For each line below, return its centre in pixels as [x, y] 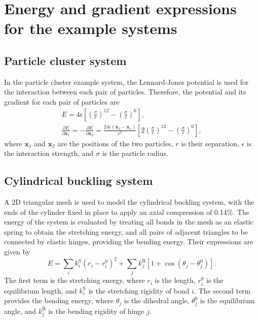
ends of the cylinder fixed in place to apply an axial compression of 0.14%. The [127, 212]
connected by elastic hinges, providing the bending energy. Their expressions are [129, 242]
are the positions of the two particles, [115, 143]
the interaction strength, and [49, 153]
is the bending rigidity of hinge [96, 311]
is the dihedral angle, [157, 300]
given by [17, 251]
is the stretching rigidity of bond [139, 290]
